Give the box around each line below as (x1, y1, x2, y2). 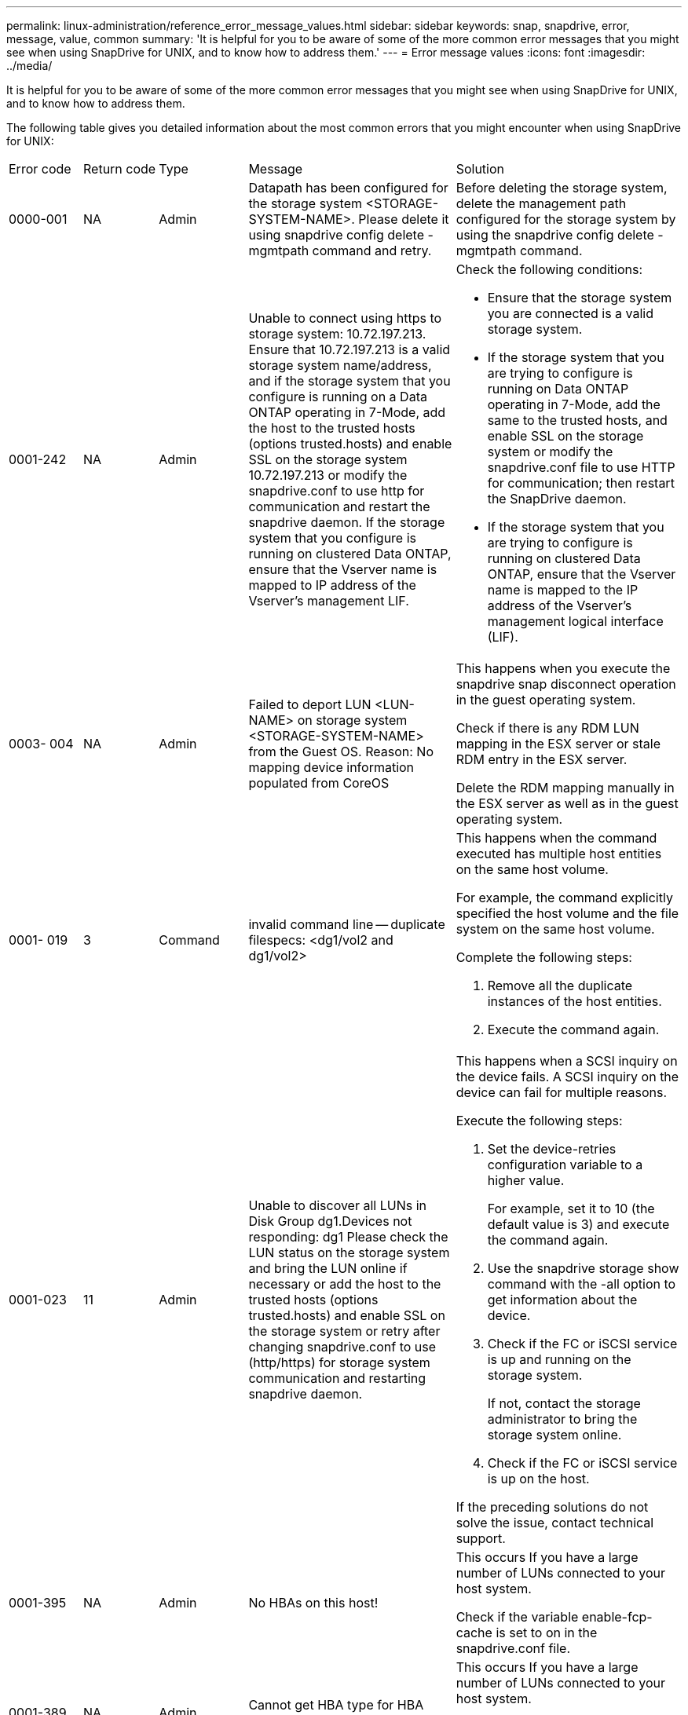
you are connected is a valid (487, 305, 654, 321)
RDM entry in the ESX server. (456, 751, 628, 767)
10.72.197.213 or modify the (248, 467, 408, 483)
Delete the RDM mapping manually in (456, 780, 675, 795)
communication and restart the (248, 499, 430, 514)
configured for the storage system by (456, 211, 676, 227)
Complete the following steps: (456, 949, 632, 965)
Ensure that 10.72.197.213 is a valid (248, 342, 451, 357)
